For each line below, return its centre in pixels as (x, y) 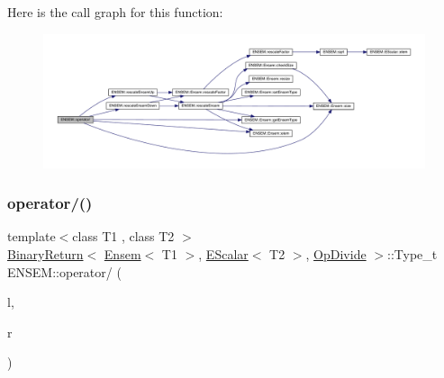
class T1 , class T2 (123, 236)
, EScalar (223, 254)
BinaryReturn (45, 254)
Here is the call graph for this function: (115, 12)
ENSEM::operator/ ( (64, 271)
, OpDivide (336, 254)
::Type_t (412, 254)
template (32, 236)
